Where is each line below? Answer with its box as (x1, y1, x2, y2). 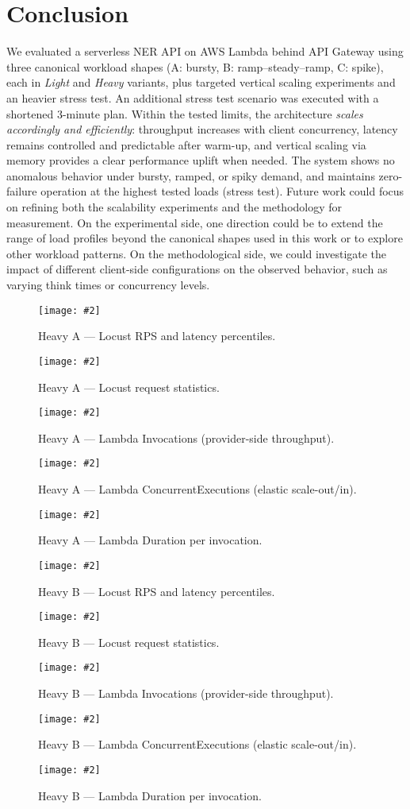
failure (6, 183, 37, 199)
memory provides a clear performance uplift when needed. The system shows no (6, 152, 395, 168)
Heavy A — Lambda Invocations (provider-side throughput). (38, 429, 335, 446)
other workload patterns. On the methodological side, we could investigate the (6, 245, 387, 261)
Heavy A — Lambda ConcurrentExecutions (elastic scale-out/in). (38, 481, 357, 497)
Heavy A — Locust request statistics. (38, 378, 220, 395)
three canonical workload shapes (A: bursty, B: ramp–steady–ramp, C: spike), (6, 58, 384, 75)
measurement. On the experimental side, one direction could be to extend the (6, 214, 383, 230)
